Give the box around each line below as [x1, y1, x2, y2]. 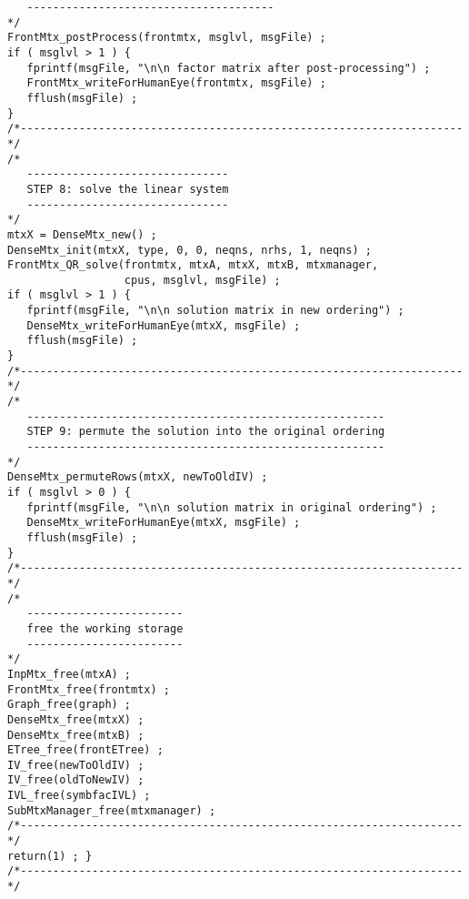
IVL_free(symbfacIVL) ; [7, 789, 151, 803]
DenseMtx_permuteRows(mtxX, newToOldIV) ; [7, 470, 268, 484]
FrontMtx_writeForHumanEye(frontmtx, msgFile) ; [26, 76, 326, 90]
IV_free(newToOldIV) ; [7, 758, 145, 772]
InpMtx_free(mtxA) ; [7, 667, 132, 681]
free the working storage [26, 621, 184, 635]
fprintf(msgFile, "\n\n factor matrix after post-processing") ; [26, 61, 431, 75]
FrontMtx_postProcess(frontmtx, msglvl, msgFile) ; [7, 31, 326, 45]
